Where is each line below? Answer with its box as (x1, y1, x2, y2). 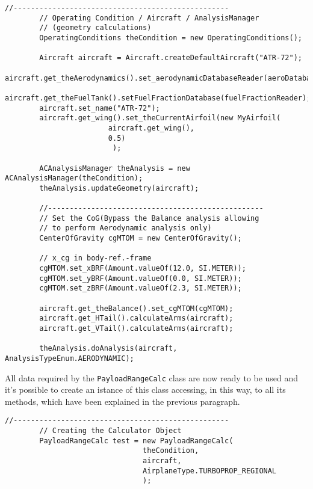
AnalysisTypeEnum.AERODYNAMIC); (5, 354, 134, 363)
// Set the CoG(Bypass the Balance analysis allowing (39, 214, 259, 223)
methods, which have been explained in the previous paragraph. (5, 395, 240, 407)
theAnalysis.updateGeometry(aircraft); (39, 183, 199, 192)
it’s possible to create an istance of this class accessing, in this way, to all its (5, 383, 286, 396)
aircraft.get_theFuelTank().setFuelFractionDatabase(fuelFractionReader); (5, 93, 311, 102)
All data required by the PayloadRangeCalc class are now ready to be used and (5, 371, 299, 384)
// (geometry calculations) (39, 23, 152, 32)
